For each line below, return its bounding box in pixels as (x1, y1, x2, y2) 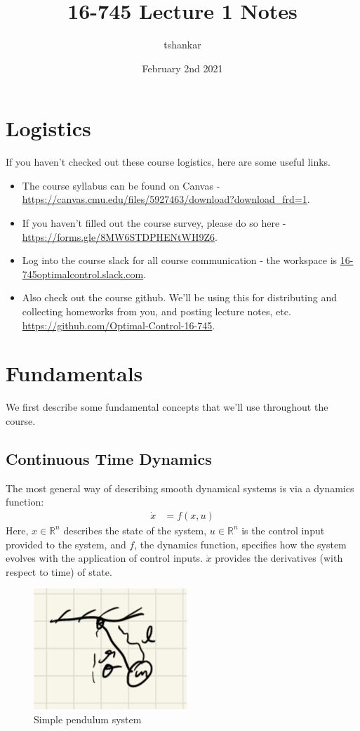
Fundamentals (6, 359, 143, 388)
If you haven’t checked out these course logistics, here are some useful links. (6, 154, 331, 169)
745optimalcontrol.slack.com (22, 266, 144, 281)
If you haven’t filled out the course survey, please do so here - (22, 216, 286, 230)
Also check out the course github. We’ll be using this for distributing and (22, 290, 337, 305)
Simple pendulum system (34, 711, 142, 726)
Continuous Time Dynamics (6, 447, 212, 469)
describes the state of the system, (63, 522, 207, 537)
